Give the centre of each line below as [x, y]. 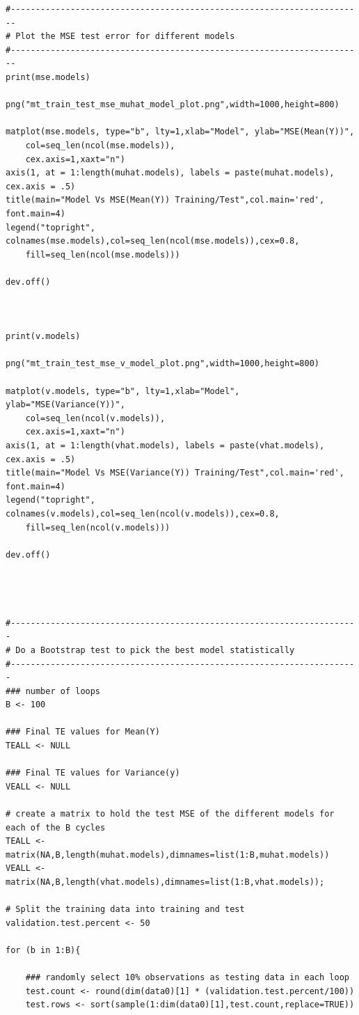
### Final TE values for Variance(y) [93, 773]
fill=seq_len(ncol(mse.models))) [103, 254]
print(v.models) [43, 337]
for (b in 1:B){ [43, 950]
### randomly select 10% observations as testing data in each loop [187, 978]
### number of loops [53, 691]
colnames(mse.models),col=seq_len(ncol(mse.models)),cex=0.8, [153, 241]
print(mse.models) [48, 77]
